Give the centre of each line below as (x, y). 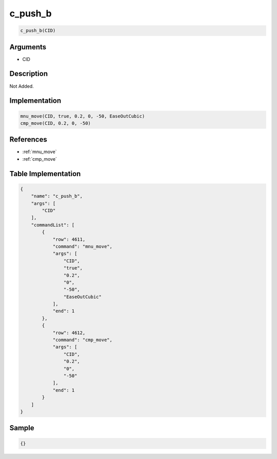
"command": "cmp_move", (83, 340)
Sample (22, 428)
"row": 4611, (69, 239)
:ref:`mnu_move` (39, 152)
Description (29, 74)
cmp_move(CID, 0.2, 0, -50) (55, 123)
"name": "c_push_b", (57, 196)
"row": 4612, (69, 333)
